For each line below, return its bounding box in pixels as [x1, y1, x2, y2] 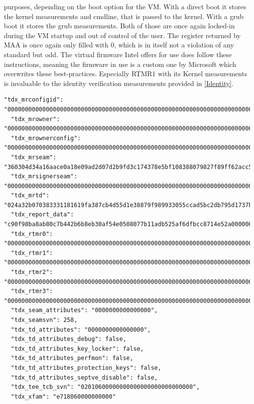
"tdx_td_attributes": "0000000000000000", [11, 326, 151, 333]
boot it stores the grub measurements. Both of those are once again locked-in [4, 21, 235, 31]
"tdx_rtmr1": [11, 249, 53, 256]
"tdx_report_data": [11, 211, 74, 218]
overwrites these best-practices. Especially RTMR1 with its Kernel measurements [4, 68, 247, 79]
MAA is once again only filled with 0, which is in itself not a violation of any [4, 40, 234, 50]
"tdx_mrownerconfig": [11, 134, 81, 142]
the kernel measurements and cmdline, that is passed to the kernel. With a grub [4, 11, 244, 21]
